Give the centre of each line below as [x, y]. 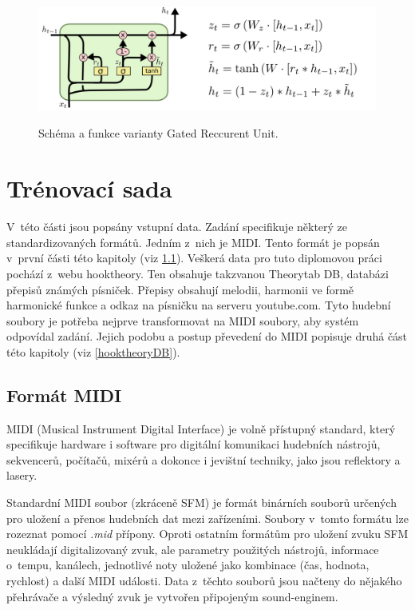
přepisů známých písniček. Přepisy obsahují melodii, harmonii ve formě [180, 289]
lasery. [22, 475]
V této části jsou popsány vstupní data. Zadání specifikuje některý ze [177, 227]
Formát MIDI [64, 395]
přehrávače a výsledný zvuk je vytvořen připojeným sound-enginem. [172, 596]
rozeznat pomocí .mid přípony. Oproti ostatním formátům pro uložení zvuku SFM [207, 534]
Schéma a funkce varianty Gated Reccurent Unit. [158, 133]
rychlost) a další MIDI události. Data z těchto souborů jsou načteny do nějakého [204, 581]
